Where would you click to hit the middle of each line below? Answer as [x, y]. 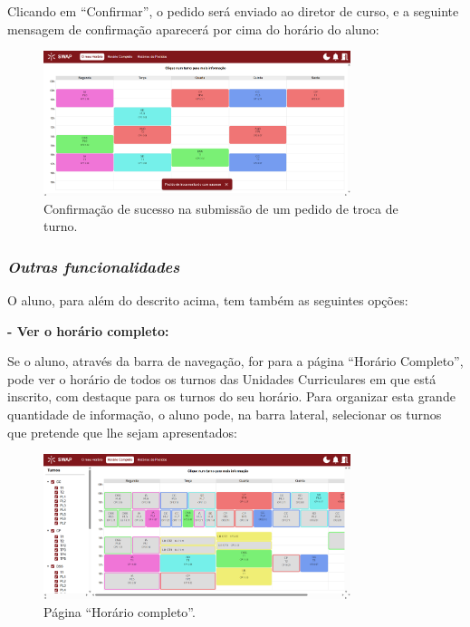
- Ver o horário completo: [88, 330]
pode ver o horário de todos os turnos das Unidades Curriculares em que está [222, 378]
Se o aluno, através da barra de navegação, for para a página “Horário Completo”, [235, 361]
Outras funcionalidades [94, 266]
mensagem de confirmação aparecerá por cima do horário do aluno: [193, 29]
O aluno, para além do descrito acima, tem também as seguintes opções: [208, 300]
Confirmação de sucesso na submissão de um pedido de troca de [221, 208]
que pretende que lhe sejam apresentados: [122, 432]
